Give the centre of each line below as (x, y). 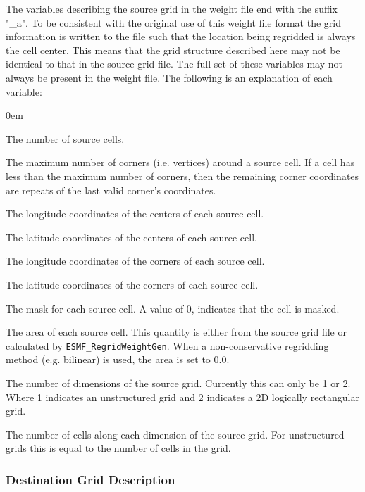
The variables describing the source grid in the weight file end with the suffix (172, 8)
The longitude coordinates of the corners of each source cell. (135, 261)
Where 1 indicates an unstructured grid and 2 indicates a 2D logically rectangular (182, 397)
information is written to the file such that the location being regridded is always (181, 36)
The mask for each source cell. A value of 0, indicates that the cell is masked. (173, 308)
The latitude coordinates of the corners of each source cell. (132, 284)
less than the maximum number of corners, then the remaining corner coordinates (182, 176)
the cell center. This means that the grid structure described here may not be (173, 50)
